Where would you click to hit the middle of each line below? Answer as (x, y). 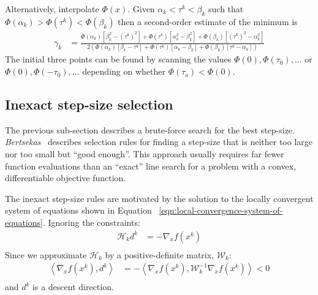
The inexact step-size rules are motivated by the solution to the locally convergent (159, 198)
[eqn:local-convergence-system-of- (221, 210)
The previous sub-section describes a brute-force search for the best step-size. (150, 129)
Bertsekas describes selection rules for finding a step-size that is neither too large (159, 142)
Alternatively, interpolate (52, 9)
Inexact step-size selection (89, 104)
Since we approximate (46, 254)
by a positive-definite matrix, (160, 254)
